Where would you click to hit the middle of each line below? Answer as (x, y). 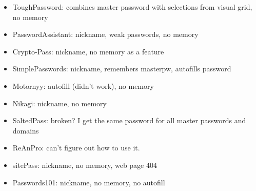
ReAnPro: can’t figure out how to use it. (76, 148)
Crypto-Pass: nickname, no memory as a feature (88, 51)
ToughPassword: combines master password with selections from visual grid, (132, 7)
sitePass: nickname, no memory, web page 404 (85, 165)
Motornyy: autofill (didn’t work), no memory (83, 85)
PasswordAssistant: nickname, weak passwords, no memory (105, 34)
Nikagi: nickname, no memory (60, 103)
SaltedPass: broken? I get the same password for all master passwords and (129, 120)
